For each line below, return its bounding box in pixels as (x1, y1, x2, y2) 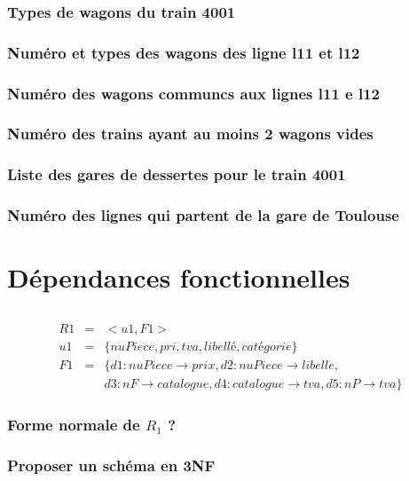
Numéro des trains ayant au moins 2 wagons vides (7, 122, 374, 145)
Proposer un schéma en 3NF (7, 453, 216, 476)
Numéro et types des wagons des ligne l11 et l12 (7, 41, 360, 63)
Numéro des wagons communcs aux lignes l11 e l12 (7, 82, 381, 104)
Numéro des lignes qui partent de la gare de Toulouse (7, 204, 399, 226)
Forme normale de (7, 413, 140, 435)
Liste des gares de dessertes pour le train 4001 (7, 163, 346, 185)
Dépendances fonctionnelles (7, 259, 350, 296)
